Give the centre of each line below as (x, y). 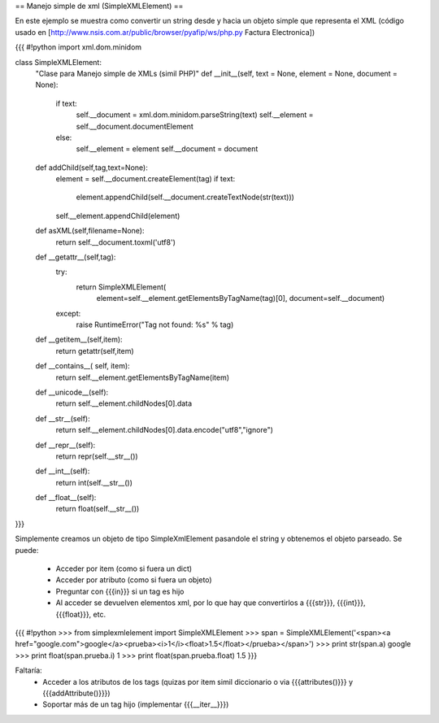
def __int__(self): (63, 471)
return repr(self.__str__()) (97, 456)
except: (68, 313)
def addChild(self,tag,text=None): (91, 168)
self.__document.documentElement (135, 126)
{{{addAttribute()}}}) (76, 693)
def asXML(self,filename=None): (90, 231)
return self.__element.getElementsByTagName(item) (143, 377)
